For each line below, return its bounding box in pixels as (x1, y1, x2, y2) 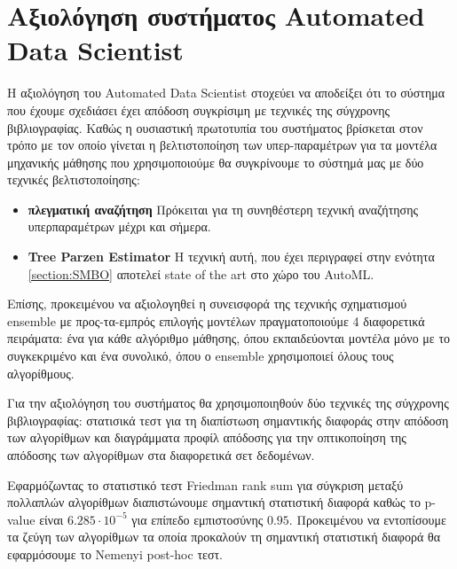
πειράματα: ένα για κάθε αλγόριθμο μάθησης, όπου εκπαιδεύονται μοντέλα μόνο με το (7, 329, 451, 347)
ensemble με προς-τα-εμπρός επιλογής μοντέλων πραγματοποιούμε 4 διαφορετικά (7, 311, 425, 330)
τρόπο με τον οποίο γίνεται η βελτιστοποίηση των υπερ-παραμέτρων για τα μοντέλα (7, 136, 437, 154)
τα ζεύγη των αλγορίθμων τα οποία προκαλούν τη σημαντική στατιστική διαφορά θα (7, 527, 440, 546)
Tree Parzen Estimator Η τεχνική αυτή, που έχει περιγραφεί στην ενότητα (28, 247, 435, 266)
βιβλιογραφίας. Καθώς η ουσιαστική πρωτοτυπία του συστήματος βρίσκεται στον (7, 118, 423, 136)
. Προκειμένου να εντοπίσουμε (288, 510, 446, 528)
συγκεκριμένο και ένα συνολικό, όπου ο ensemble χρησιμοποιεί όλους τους (7, 347, 394, 365)
